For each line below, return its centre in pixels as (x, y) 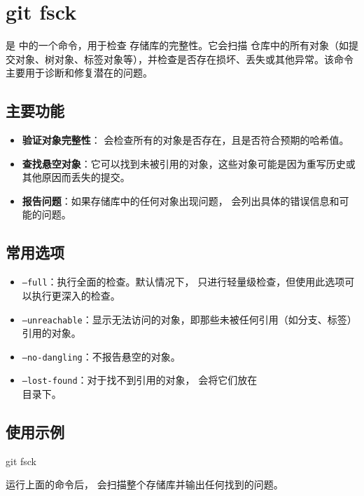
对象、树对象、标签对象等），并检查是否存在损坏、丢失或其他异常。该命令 (184, 59)
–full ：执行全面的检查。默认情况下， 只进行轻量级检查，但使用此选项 (183, 282)
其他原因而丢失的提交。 (76, 177)
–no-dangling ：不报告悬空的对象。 (101, 356)
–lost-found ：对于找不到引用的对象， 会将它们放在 (140, 380)
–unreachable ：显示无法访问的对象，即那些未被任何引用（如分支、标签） (189, 319)
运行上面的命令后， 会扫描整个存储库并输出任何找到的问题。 (145, 484)
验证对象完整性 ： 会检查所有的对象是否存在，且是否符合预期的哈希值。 (185, 140)
